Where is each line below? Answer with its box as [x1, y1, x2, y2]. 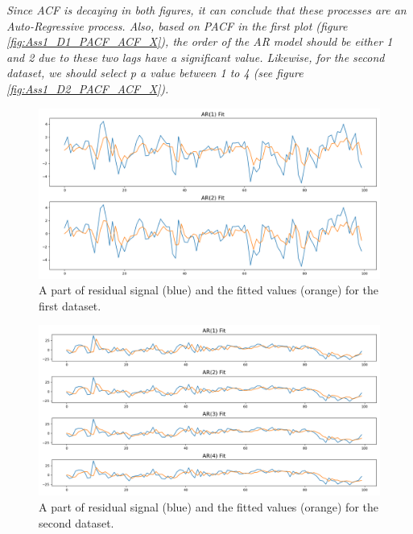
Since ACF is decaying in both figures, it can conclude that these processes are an [6, 2, 407, 18]
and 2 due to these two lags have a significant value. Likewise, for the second [6, 48, 385, 65]
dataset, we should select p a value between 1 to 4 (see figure [6, 64, 304, 81]
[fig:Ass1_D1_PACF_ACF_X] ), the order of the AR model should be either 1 [6, 33, 393, 50]
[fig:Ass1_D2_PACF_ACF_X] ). [6, 80, 169, 97]
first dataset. [39, 297, 101, 314]
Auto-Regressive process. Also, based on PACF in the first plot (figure [6, 17, 348, 34]
